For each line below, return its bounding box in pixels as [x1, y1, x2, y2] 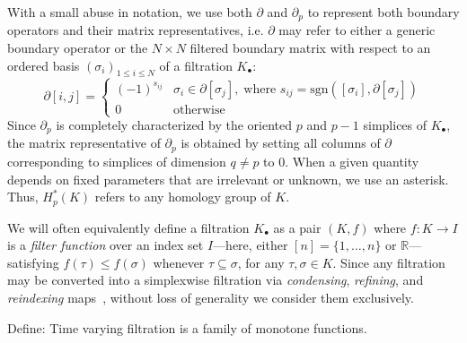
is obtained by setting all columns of [181, 133, 381, 152]
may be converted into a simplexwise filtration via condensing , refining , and [7, 270, 424, 289]
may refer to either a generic [278, 21, 436, 39]
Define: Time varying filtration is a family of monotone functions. [7, 318, 367, 337]
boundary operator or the [7, 39, 148, 57]
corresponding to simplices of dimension [7, 151, 226, 170]
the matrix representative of [7, 133, 161, 152]
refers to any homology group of [94, 187, 271, 206]
